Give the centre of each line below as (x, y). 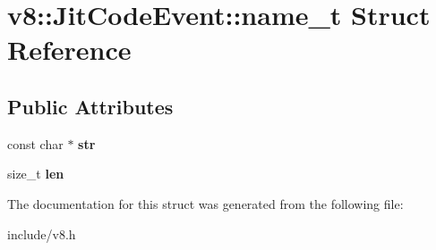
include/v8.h (42, 233)
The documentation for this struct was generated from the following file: (205, 203)
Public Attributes (90, 106)
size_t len (36, 174)
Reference (69, 50)
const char (35, 143)
